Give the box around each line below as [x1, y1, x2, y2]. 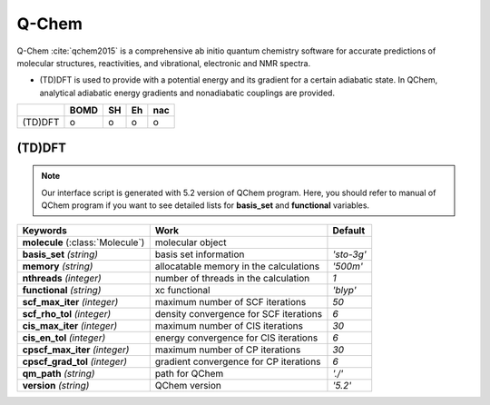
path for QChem [154, 368, 224, 380]
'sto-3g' [332, 248, 367, 261]
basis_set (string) [22, 248, 99, 261]
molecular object [154, 236, 227, 249]
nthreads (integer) [22, 272, 102, 285]
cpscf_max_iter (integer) [22, 343, 130, 356]
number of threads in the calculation [154, 272, 310, 285]
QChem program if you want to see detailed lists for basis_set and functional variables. [41, 200, 370, 211]
